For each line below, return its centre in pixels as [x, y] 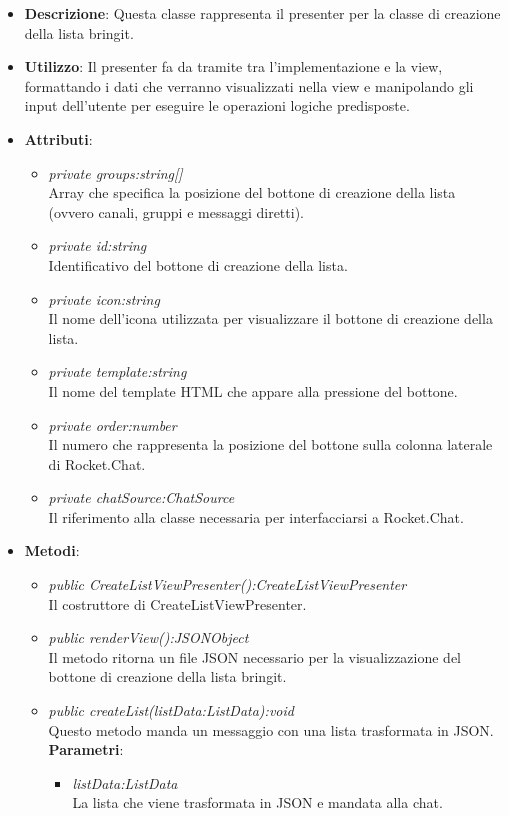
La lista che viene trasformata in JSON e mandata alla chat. [257, 802]
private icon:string [104, 298]
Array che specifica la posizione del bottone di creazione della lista [252, 192]
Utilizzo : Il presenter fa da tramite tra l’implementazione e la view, [233, 66]
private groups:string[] [115, 172]
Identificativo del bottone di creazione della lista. [198, 264]
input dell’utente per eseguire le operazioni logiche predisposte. [217, 105]
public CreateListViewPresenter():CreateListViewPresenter [227, 584]
